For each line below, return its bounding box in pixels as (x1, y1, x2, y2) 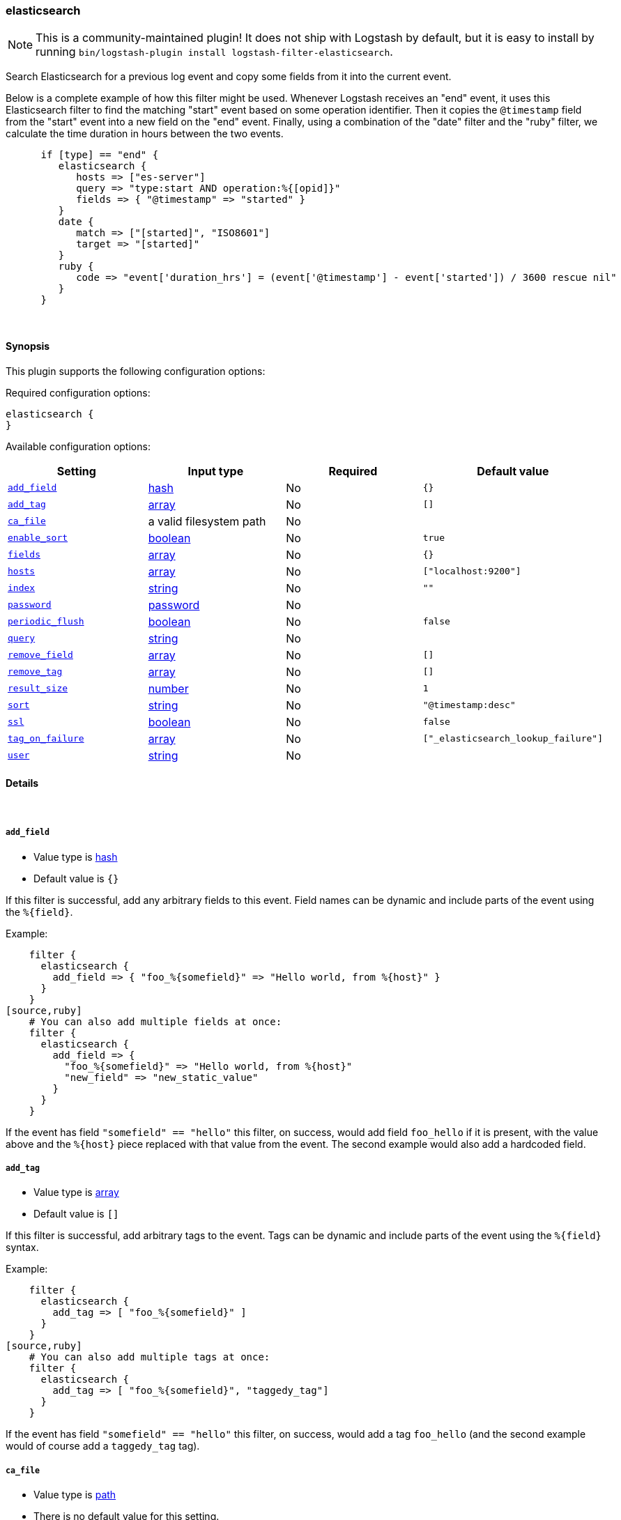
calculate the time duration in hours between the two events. (6, 128, 284, 140)
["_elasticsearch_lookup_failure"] (422, 733, 603, 744)
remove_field (8, 650, 73, 661)
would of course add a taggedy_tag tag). (6, 1440, 200, 1452)
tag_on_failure (8, 733, 84, 744)
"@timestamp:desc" (422, 700, 516, 711)
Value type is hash (33, 850, 118, 863)
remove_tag (8, 666, 63, 677)
